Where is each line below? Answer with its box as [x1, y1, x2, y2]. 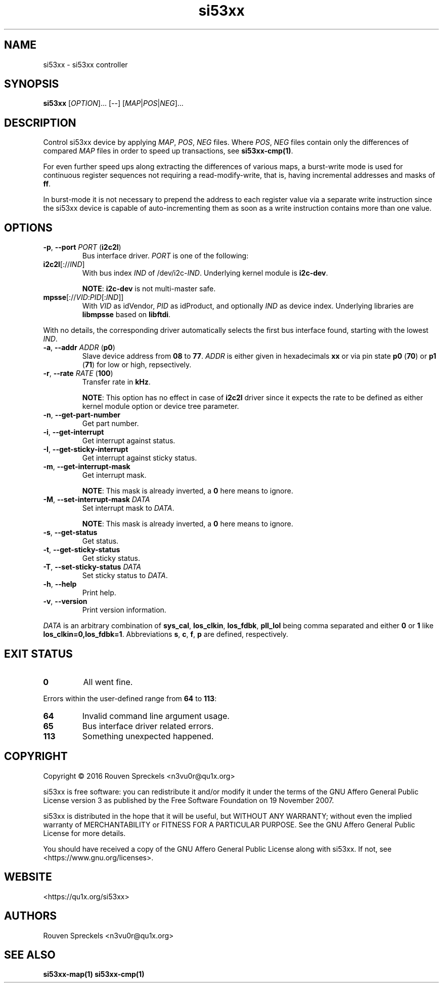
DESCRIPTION [4, 116, 76, 129]
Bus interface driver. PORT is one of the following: [82, 251, 249, 260]
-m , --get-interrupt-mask [43, 462, 130, 471]
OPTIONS [4, 221, 53, 234]
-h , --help [43, 580, 77, 589]
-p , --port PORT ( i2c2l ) [43, 243, 121, 252]
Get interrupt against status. [82, 436, 175, 445]
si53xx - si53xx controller [43, 60, 128, 69]
